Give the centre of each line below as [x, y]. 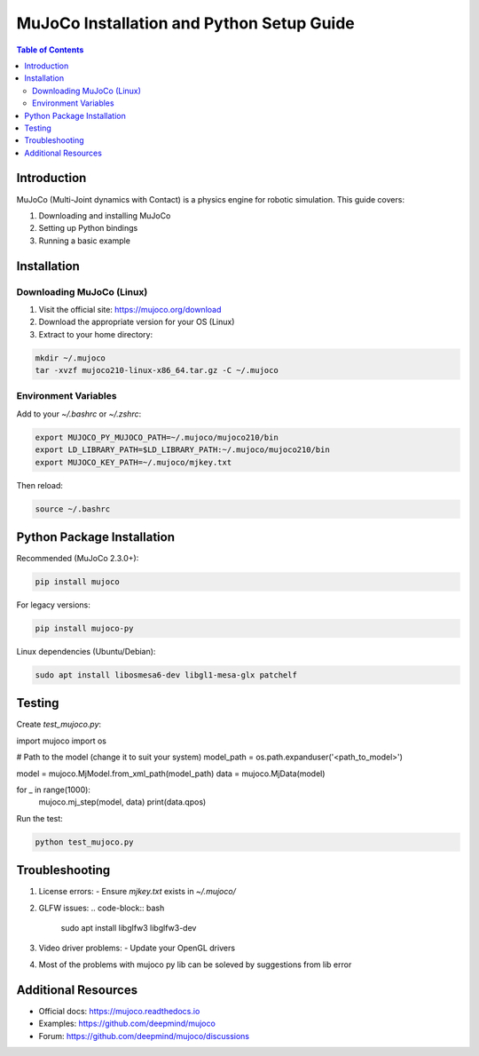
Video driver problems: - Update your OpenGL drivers [137, 948]
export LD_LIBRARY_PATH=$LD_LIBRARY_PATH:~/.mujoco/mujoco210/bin [182, 450]
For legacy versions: [53, 605]
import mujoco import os [61, 741]
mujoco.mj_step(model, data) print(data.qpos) [122, 802]
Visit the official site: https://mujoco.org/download [130, 309]
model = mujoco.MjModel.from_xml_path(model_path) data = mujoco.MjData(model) [171, 774]
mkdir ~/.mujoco [71, 358]
